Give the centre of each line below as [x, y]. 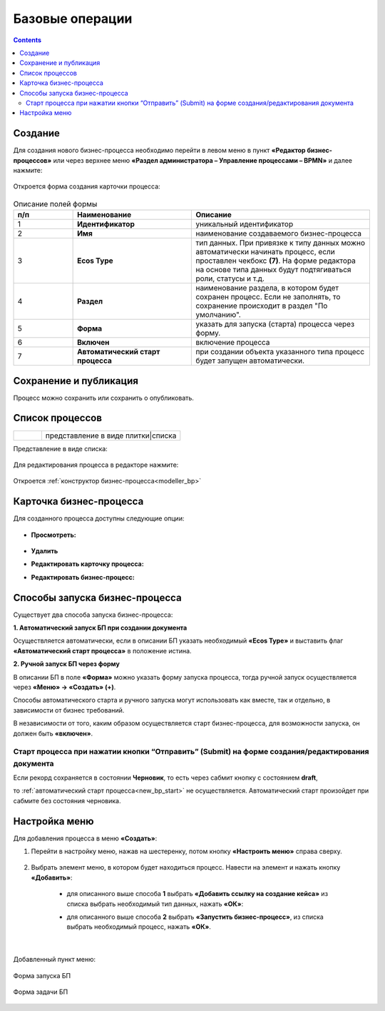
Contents [27, 40]
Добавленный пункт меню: [55, 960]
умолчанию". [219, 315]
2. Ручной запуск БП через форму [67, 664]
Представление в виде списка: [61, 448]
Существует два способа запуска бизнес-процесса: [93, 615]
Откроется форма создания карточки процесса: [87, 186]
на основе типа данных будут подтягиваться [273, 270]
